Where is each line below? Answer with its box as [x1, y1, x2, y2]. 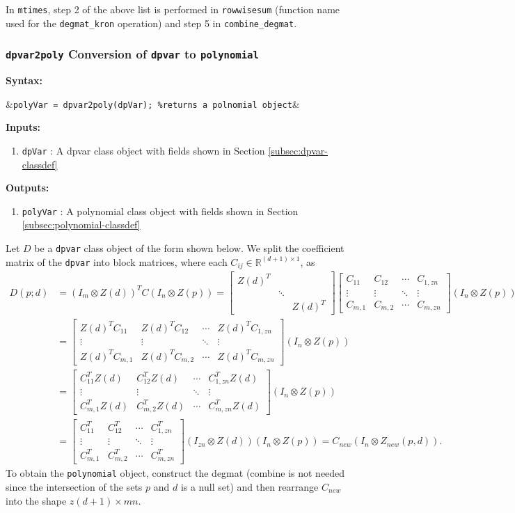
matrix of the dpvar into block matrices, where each [6, 254, 228, 269]
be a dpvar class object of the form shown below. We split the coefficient [34, 241, 344, 255]
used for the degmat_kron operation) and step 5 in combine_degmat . [6, 15, 297, 30]
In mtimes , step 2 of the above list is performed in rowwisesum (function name [6, 2, 340, 16]
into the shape [6, 493, 67, 507]
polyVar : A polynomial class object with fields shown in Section [22, 203, 299, 218]
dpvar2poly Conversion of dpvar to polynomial [6, 45, 259, 63]
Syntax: [6, 73, 42, 88]
